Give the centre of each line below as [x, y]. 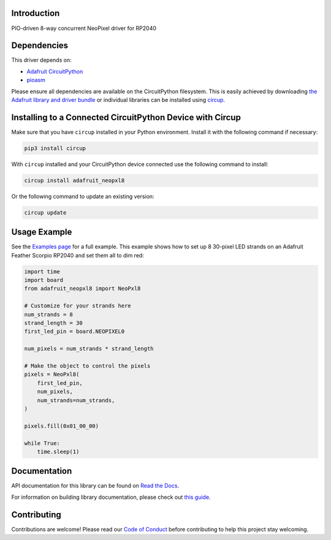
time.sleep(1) [58, 451]
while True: [42, 443]
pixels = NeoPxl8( [52, 375]
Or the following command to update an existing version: [83, 196]
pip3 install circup [55, 148]
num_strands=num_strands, [76, 400]
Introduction [36, 13]
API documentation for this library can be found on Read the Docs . [95, 486]
